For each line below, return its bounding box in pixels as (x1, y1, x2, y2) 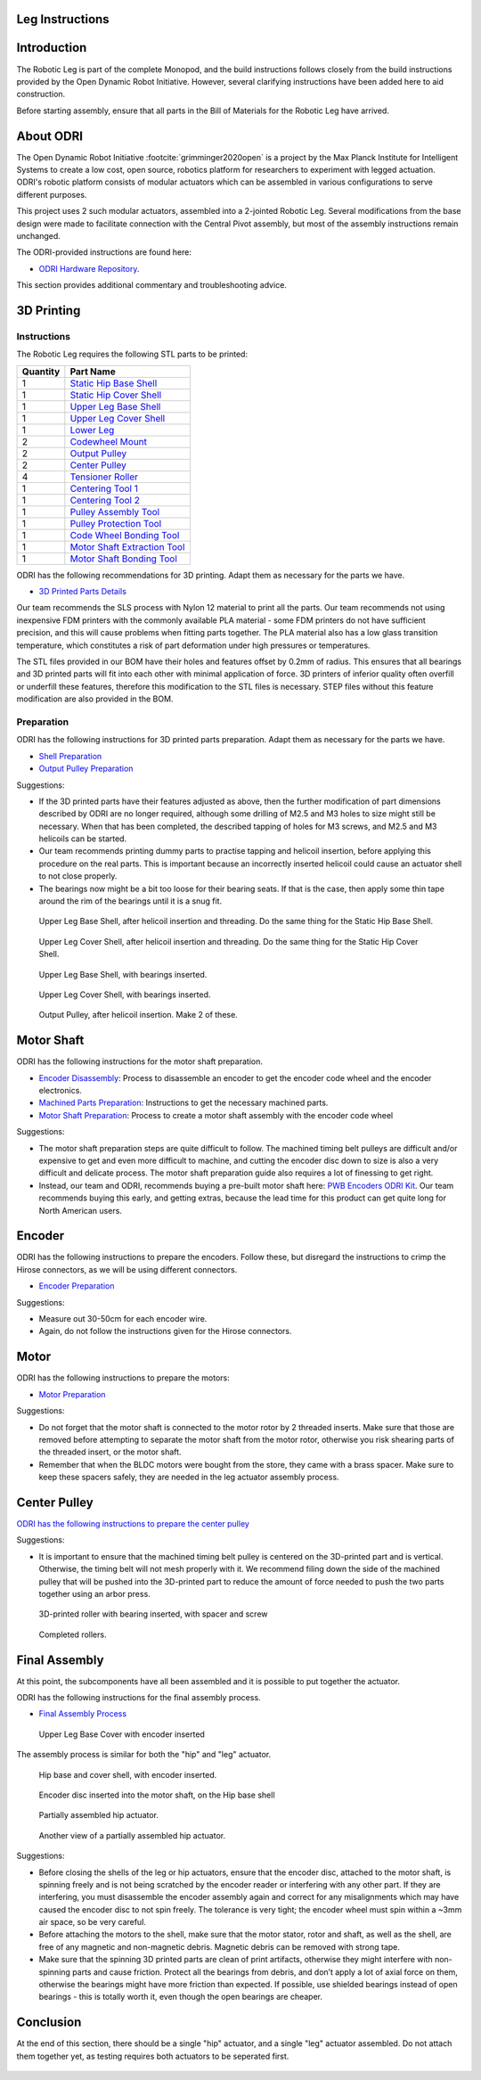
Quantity (21, 365, 61, 378)
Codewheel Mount (69, 435, 147, 447)
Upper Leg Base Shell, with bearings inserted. (38, 969, 208, 979)
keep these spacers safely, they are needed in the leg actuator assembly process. (38, 1471, 339, 1483)
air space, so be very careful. (38, 1917, 147, 1928)
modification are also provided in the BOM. (16, 693, 174, 704)
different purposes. (16, 189, 87, 200)
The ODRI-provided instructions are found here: (16, 247, 192, 258)
